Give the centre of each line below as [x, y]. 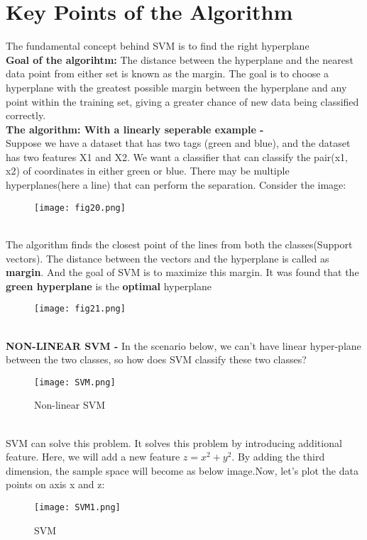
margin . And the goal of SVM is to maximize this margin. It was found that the [182, 272]
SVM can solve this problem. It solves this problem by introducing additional [174, 442]
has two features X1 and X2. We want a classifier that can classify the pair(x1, [177, 156]
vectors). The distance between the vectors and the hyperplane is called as [168, 258]
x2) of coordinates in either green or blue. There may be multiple [148, 171]
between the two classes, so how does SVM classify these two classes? [156, 359]
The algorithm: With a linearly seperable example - [135, 129]
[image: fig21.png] [80, 309]
